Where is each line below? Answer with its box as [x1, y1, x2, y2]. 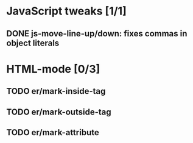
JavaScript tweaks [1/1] [6, 4, 127, 18]
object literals [6, 38, 60, 48]
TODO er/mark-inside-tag [6, 86, 106, 96]
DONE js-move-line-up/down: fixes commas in [6, 28, 188, 39]
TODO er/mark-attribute [6, 127, 99, 138]
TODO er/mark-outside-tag [6, 107, 111, 117]
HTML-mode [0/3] [6, 62, 100, 76]
